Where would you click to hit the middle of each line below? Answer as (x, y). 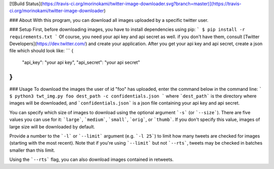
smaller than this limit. (32, 150)
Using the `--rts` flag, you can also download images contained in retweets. (92, 159)
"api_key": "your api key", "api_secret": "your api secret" (81, 62)
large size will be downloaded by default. (52, 126)
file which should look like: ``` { (41, 51)
